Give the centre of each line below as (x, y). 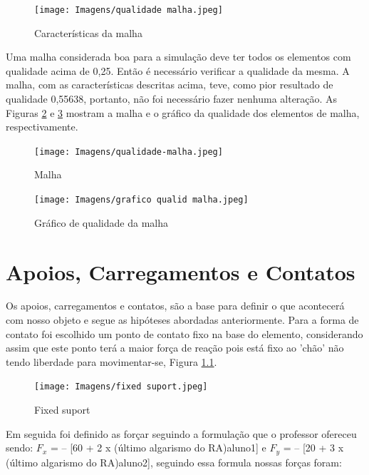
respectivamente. (42, 127)
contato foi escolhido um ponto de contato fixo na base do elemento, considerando (184, 333)
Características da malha (88, 32)
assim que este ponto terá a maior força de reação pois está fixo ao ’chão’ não (175, 348)
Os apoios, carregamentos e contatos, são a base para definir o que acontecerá (175, 306)
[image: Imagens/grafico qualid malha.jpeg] (141, 200)
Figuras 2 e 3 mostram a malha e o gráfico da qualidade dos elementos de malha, (183, 112)
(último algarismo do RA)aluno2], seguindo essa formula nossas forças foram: (174, 462)
